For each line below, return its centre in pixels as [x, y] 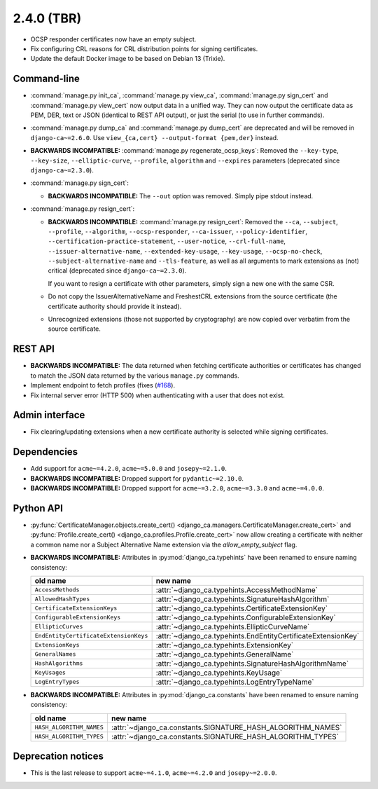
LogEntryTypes [57, 682]
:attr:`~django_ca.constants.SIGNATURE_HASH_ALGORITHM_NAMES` [226, 727]
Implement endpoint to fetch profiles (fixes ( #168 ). [103, 385]
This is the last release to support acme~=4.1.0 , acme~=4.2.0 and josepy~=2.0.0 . [154, 773]
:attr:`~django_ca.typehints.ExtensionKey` [225, 645]
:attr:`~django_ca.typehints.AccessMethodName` [237, 590]
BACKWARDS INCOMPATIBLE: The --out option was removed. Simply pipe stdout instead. [181, 195]
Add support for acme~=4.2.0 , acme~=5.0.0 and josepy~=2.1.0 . [128, 469]
